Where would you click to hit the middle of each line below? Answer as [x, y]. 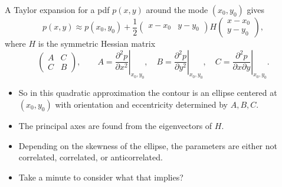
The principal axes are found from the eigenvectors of [115, 125]
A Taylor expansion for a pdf [57, 9]
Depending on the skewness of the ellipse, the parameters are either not [148, 145]
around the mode [177, 9]
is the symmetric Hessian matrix [97, 43]
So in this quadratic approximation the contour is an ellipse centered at [148, 93]
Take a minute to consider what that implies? [101, 177]
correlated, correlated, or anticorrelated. [91, 157]
